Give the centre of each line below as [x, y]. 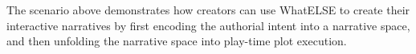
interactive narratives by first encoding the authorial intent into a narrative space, [208, 25]
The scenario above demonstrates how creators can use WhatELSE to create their [208, 10]
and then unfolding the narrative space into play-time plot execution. [177, 41]
